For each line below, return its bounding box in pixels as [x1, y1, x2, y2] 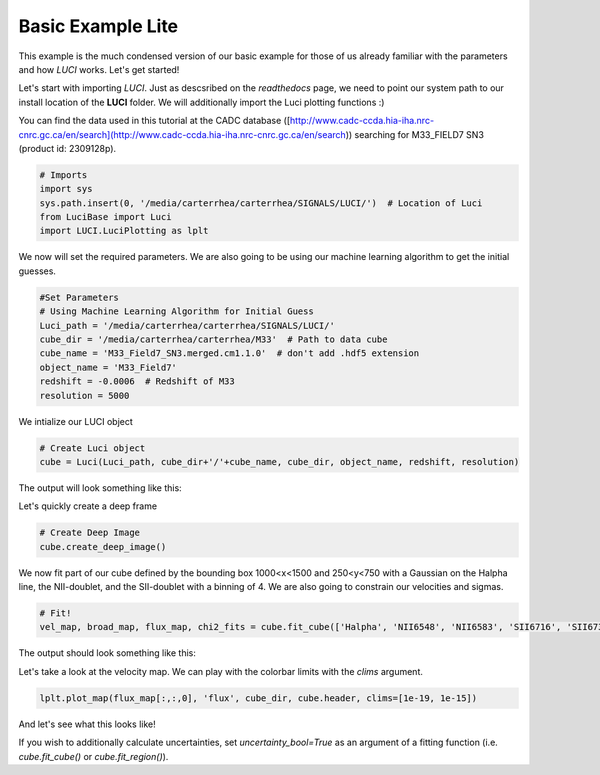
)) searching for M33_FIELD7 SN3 [345, 128, 485, 140]
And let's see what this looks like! [18, 718, 156, 730]
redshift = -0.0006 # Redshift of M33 [39, 376, 235, 387]
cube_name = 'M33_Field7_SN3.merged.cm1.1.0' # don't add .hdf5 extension [39, 348, 420, 359]
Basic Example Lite [18, 15, 179, 37]
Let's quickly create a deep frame [18, 500, 158, 512]
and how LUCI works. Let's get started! [18, 63, 180, 75]
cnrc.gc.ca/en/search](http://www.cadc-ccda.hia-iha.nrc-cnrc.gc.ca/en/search [18, 128, 347, 140]
